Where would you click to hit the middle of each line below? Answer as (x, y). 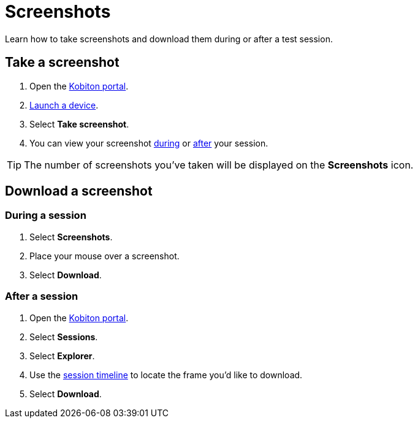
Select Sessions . (64, 337)
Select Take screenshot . (79, 124)
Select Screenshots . (71, 237)
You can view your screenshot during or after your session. (149, 143)
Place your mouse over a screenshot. (104, 256)
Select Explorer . (62, 356)
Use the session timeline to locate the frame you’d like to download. (166, 375)
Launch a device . (64, 105)
